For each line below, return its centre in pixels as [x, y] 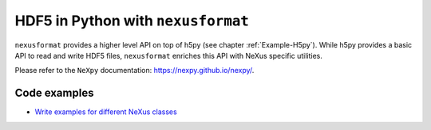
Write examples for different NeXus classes [106, 112]
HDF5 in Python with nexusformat [132, 21]
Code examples [54, 93]
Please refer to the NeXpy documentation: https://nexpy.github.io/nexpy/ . [134, 71]
